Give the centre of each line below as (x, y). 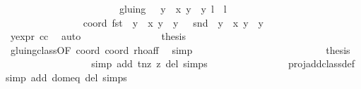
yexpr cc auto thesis (98, 36)
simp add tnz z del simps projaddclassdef (223, 63)
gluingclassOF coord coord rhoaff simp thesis (180, 49)
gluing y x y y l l (173, 8)
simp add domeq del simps (66, 77)
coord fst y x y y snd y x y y (173, 22)
